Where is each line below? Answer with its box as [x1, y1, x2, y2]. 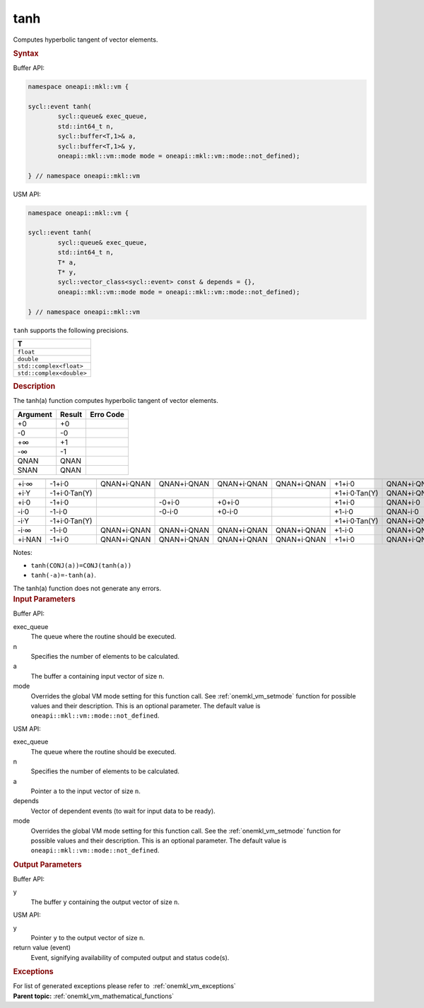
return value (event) [13, 944, 71, 952]
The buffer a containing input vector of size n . [30, 672, 165, 680]
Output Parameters [13, 860, 82, 869]
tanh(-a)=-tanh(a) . [30, 571, 97, 580]
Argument [17, 409, 52, 419]
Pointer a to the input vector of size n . [30, 787, 141, 795]
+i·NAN [17, 534, 42, 544]
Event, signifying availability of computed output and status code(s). [30, 953, 230, 961]
